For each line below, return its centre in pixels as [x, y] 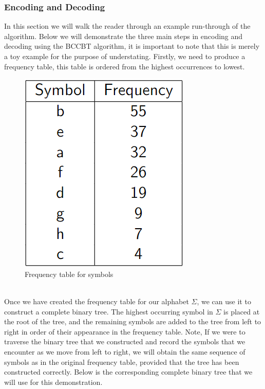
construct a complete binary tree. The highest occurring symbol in [109, 311]
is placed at [242, 311]
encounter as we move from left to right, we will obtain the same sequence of [125, 351]
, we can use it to [224, 301]
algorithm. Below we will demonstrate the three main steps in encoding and [124, 36]
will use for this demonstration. [53, 382]
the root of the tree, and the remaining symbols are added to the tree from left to [133, 321]
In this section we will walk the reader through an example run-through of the [127, 26]
